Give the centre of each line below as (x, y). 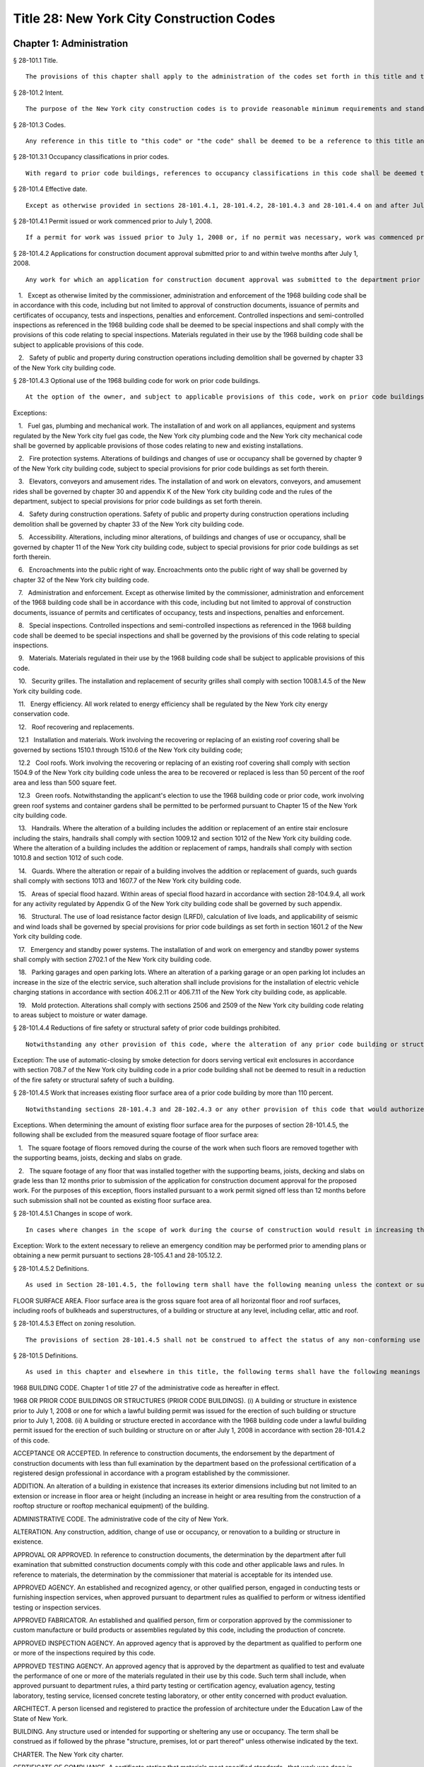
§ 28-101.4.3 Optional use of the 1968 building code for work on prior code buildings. (137, 381)
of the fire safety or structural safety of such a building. (94, 1080)
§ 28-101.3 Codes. (40, 124)
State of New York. (41, 1718)
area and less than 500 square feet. (65, 782)
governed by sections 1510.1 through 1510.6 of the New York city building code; (128, 750)
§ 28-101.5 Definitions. (46, 1356)
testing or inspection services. (57, 1607)
